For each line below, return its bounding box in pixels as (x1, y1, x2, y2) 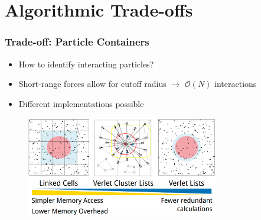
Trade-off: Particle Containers (5, 34, 149, 49)
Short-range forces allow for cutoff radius (18, 77, 167, 90)
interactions (214, 77, 257, 90)
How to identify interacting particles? (18, 57, 154, 70)
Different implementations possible (18, 97, 144, 109)
